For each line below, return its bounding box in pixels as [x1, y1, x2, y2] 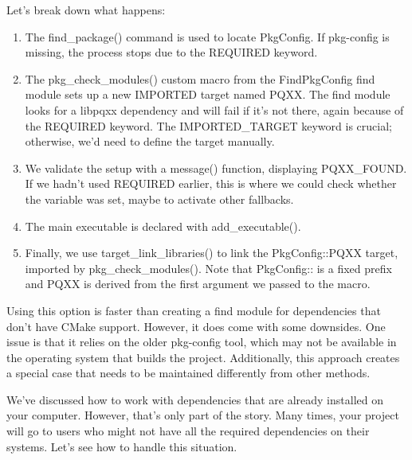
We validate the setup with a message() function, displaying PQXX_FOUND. [25, 159, 407, 176]
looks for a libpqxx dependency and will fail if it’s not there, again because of [25, 101, 404, 118]
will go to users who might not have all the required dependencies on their [6, 423, 370, 439]
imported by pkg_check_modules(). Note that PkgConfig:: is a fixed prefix [25, 259, 392, 276]
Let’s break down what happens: [6, 2, 166, 18]
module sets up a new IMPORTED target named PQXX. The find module [25, 86, 390, 103]
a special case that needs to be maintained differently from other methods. [6, 364, 371, 381]
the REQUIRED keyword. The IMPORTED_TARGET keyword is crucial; [25, 117, 392, 134]
